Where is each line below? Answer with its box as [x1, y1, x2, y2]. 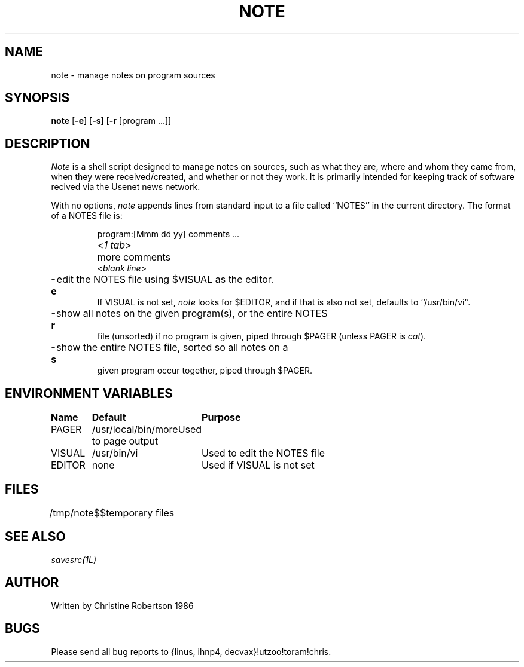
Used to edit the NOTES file [202, 447, 325, 460]
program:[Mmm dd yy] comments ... [97, 229, 240, 240]
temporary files [106, 506, 175, 519]
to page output [92, 435, 159, 448]
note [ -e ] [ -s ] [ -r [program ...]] [51, 115, 172, 126]
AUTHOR [5, 575, 59, 590]
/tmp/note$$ [49, 506, 106, 519]
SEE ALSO [5, 529, 66, 544]
